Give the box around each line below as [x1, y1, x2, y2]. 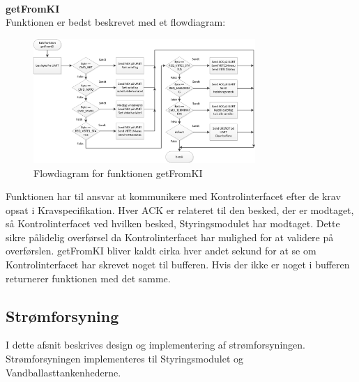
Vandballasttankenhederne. [6, 365, 121, 379]
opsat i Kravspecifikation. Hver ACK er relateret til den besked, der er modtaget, [6, 202, 354, 217]
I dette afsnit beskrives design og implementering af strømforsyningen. [6, 337, 305, 352]
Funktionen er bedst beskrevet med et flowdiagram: [6, 15, 226, 29]
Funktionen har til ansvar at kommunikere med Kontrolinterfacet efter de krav [6, 189, 341, 204]
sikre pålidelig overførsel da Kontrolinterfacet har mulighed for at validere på [6, 229, 334, 244]
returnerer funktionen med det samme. [6, 270, 171, 285]
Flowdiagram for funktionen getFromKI [33, 165, 203, 180]
